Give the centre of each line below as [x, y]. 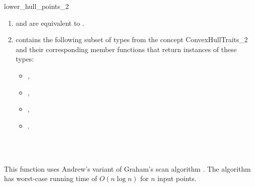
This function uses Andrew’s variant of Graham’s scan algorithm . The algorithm [127, 168]
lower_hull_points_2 [36, 6]
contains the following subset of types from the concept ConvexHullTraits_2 [132, 39]
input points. [177, 178]
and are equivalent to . [50, 23]
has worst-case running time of [51, 178]
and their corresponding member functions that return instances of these [126, 49]
